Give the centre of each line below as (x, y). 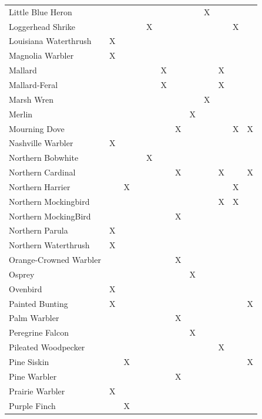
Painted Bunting (38, 303)
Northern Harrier (40, 186)
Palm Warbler (34, 318)
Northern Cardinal (42, 172)
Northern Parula (38, 230)
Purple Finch (32, 405)
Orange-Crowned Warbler (55, 260)
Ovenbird (26, 288)
